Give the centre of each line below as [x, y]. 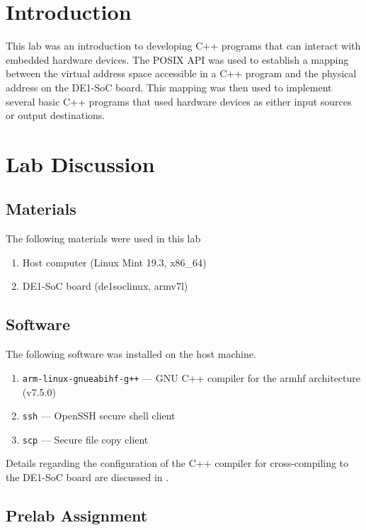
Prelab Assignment [77, 515]
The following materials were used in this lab [103, 238]
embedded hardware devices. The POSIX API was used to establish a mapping [177, 59]
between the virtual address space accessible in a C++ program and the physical [181, 73]
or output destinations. [56, 115]
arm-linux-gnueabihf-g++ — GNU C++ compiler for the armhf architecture [191, 377]
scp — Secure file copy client [85, 439]
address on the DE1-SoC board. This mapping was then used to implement [169, 87]
